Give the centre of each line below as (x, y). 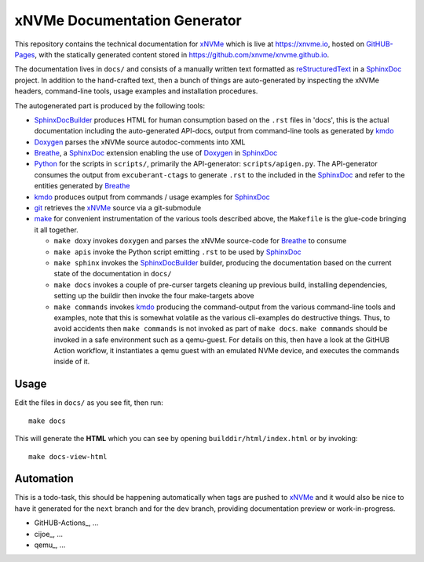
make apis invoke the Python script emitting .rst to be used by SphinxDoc (177, 252)
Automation (44, 479)
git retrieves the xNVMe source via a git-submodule (118, 208)
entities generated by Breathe (82, 186)
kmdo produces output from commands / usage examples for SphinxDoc (152, 197)
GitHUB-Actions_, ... (66, 523)
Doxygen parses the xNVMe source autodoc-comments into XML (140, 142)
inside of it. (72, 362)
